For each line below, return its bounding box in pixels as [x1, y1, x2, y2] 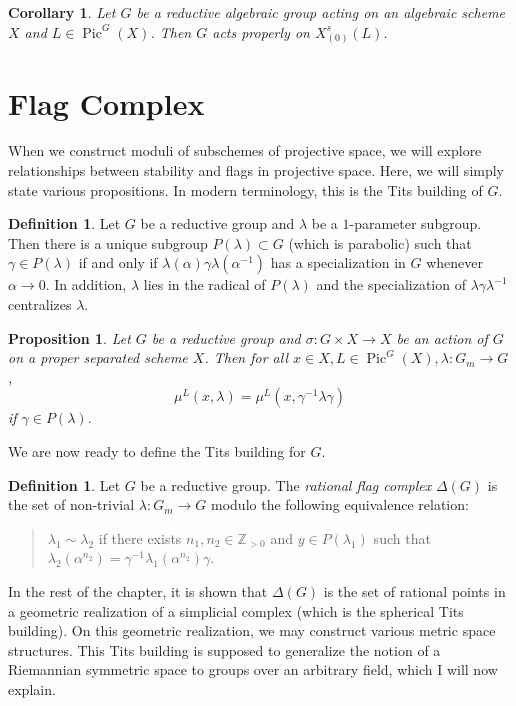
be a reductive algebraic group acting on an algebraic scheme [136, 2, 506, 22]
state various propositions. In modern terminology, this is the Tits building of [8, 179, 483, 200]
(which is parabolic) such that [288, 232, 472, 253]
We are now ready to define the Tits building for [8, 440, 306, 461]
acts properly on [212, 21, 310, 42]
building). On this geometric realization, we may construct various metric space [8, 620, 496, 641]
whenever [426, 252, 484, 273]
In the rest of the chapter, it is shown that [8, 580, 268, 601]
